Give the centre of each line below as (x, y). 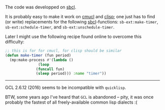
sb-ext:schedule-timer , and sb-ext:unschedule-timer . (60, 27)
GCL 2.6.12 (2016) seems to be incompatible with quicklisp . (66, 87)
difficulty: (15, 42)
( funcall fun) (50, 69)
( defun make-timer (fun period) (38, 55)
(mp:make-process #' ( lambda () (41, 60)
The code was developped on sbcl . (41, 7)
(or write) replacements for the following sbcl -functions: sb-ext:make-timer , (82, 22)
